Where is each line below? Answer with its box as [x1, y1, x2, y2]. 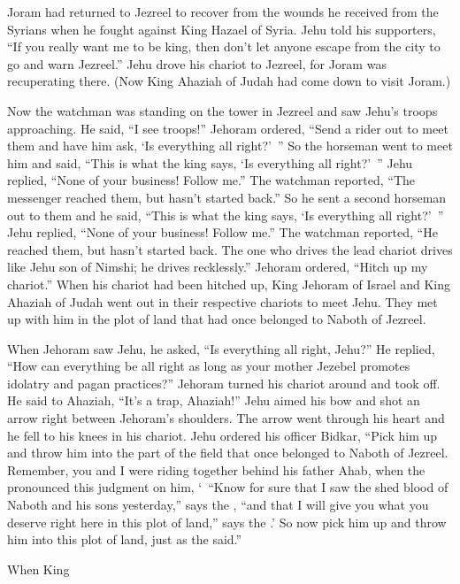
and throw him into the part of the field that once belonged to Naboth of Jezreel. [7, 443, 448, 462]
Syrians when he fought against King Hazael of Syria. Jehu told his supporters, [7, 19, 436, 38]
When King [7, 559, 70, 578]
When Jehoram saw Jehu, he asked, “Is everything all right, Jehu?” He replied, [7, 339, 435, 357]
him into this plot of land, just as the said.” [7, 530, 242, 549]
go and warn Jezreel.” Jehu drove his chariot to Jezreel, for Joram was [7, 54, 387, 73]
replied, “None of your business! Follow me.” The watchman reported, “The [7, 171, 416, 189]
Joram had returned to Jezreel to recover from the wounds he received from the [7, 3, 439, 20]
